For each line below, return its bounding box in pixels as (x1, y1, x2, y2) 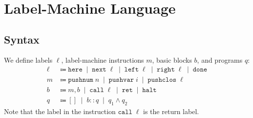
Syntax (4, 31, 40, 47)
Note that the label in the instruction (4, 106, 116, 117)
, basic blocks (152, 54, 192, 65)
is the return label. (143, 106, 199, 117)
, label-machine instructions (61, 54, 144, 65)
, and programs (197, 54, 243, 65)
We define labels (4, 54, 53, 65)
